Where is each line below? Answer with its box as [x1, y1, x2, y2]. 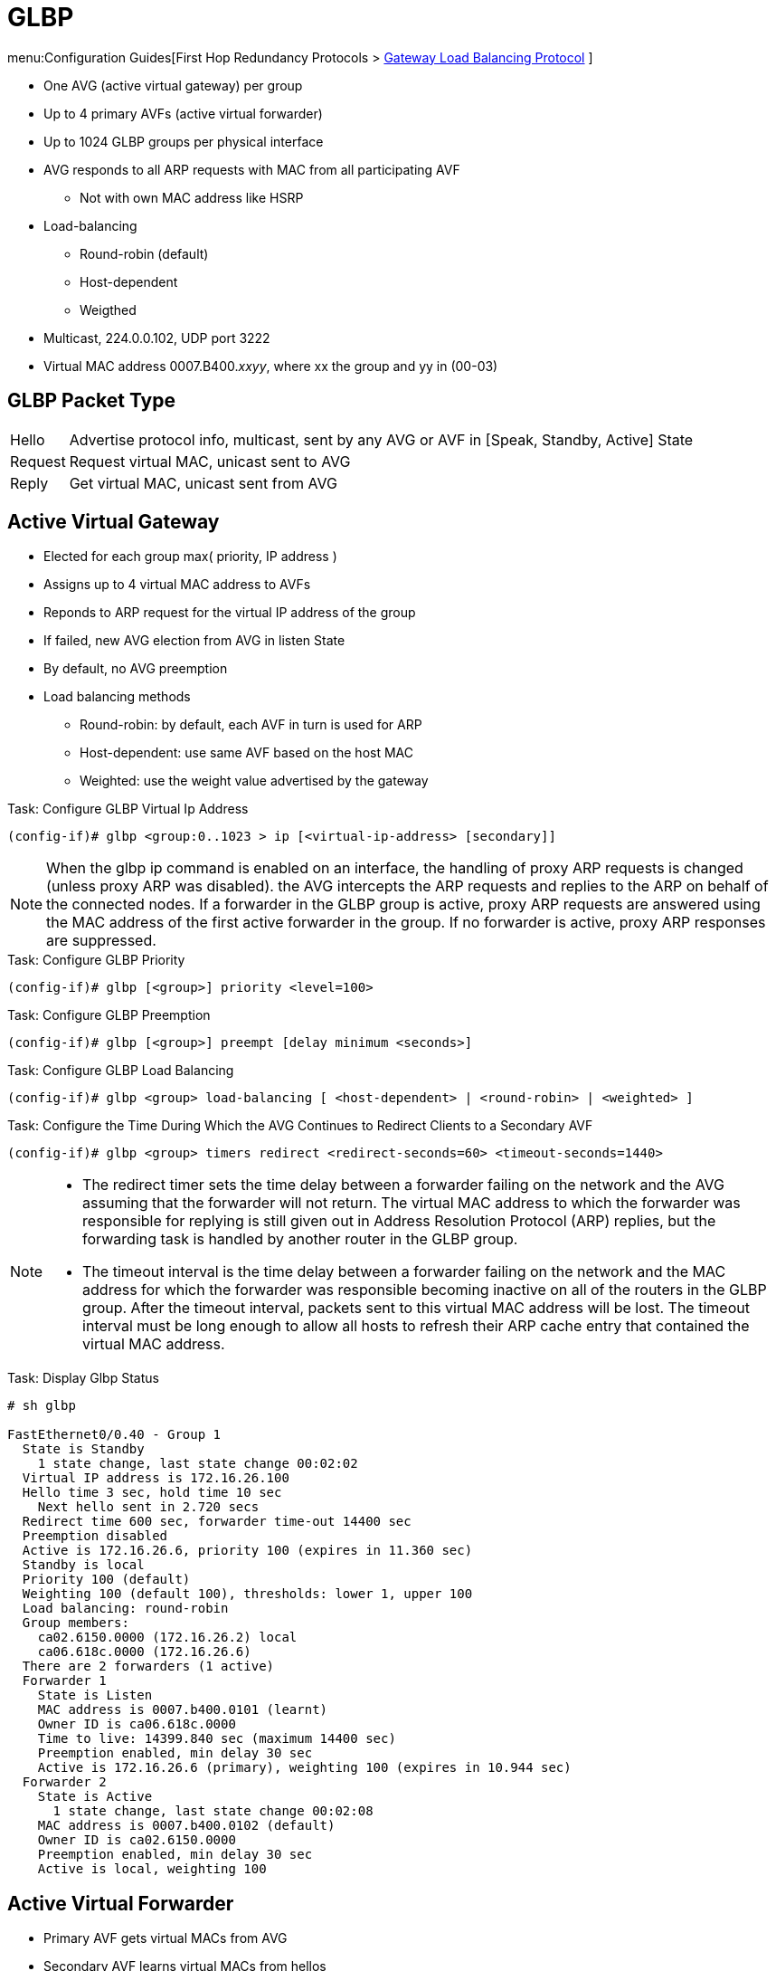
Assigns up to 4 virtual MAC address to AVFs [43, 576, 311, 593]
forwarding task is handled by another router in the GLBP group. [82, 1230, 518, 1249]
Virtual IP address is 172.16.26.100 [22, 1471, 289, 1486]
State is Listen [37, 1688, 153, 1703]
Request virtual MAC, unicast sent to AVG [69, 452, 351, 471]
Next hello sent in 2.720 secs [37, 1500, 260, 1515]
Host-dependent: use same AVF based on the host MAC [80, 745, 414, 761]
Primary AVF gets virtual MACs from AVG [43, 1930, 288, 1947]
